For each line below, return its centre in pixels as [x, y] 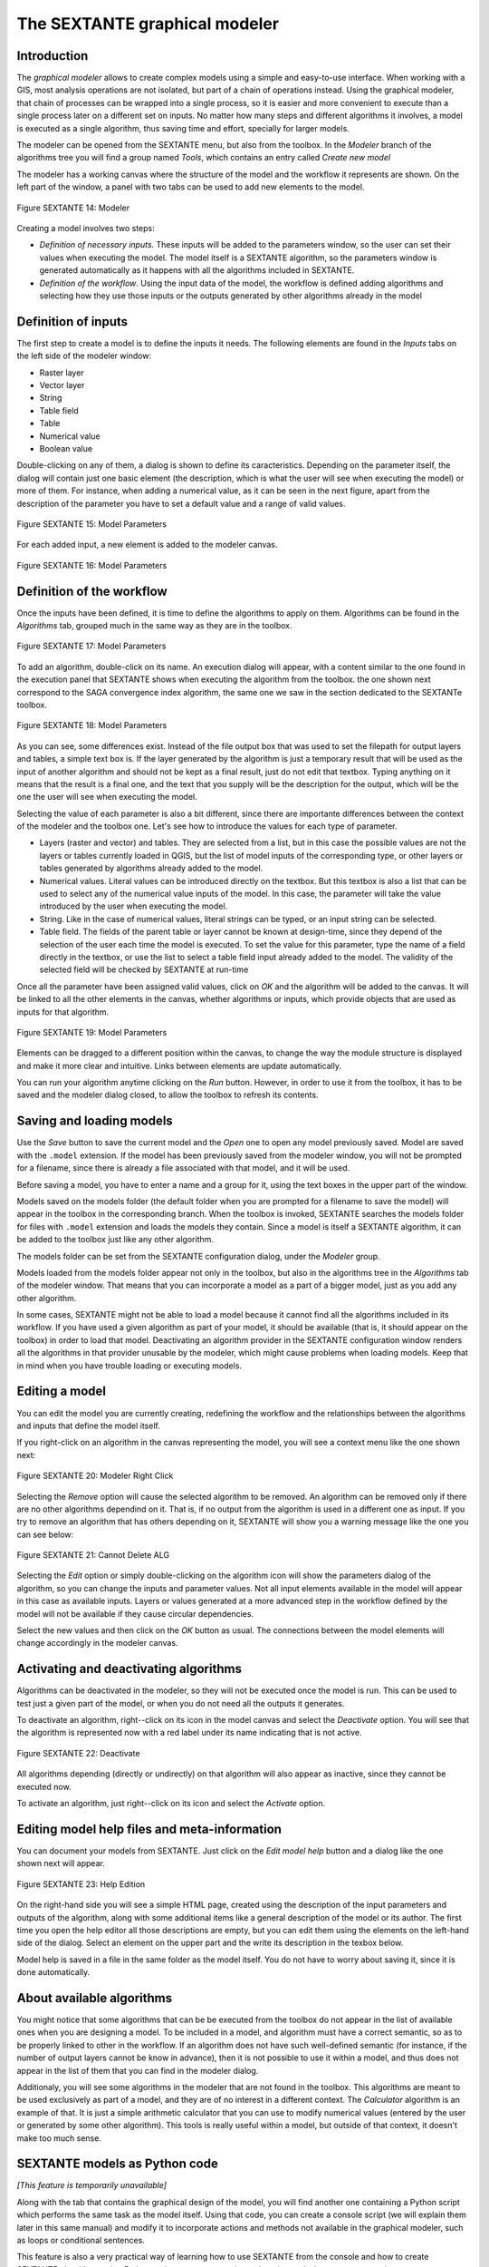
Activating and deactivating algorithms [129, 1669]
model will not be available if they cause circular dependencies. [135, 1613]
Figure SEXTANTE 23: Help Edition [81, 1884]
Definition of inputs [72, 321]
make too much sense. [59, 2138]
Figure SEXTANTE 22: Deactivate [78, 1753]
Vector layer [62, 385]
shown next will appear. [61, 1863]
